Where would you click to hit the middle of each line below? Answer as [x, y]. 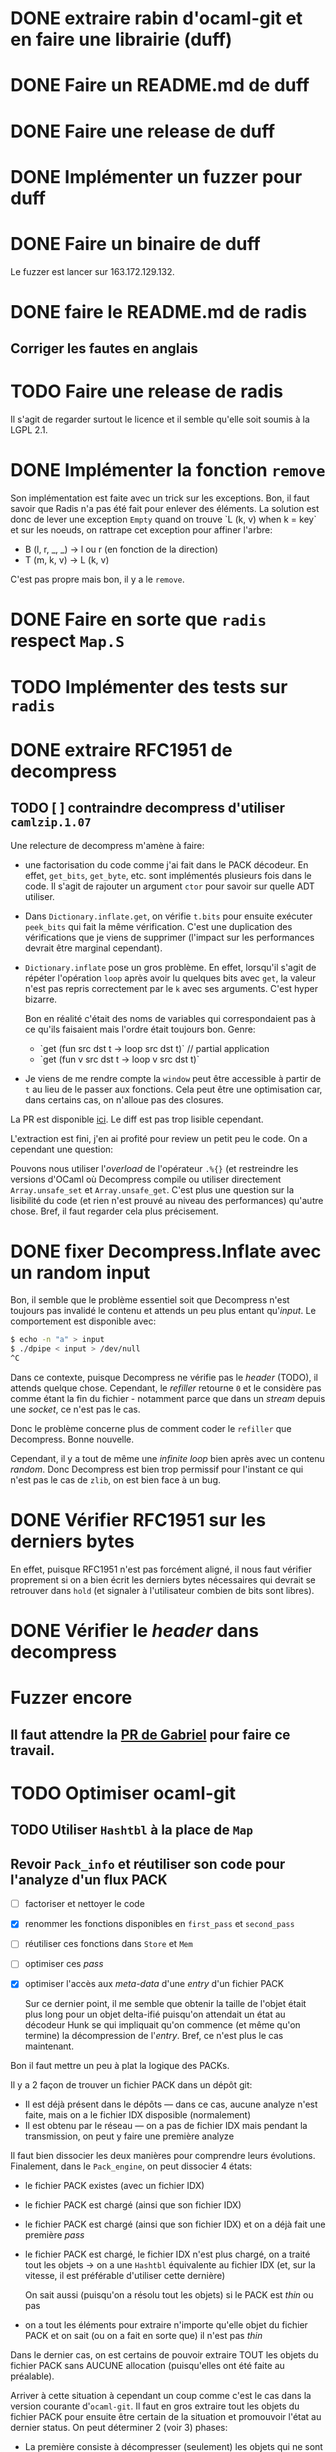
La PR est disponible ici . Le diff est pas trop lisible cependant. [137, 1119]
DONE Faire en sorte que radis [138, 619]
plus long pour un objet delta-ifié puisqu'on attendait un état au [155, 2014]
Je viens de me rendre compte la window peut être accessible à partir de [173, 1078]
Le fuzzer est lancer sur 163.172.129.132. [92, 271]
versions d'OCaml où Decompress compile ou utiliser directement [146, 1179]
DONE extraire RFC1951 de [121, 749]
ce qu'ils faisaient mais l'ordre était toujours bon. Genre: [140, 1029]
